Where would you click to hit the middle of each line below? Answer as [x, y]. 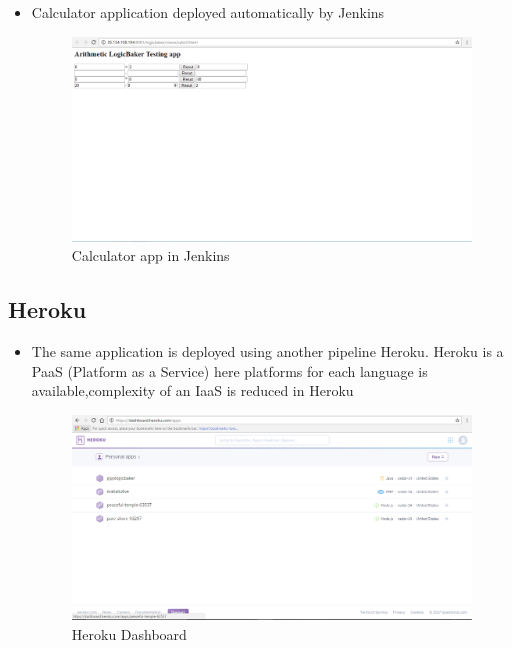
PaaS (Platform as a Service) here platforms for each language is [229, 370]
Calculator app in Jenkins [150, 255]
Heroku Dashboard [129, 633]
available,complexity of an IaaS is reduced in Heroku [192, 390]
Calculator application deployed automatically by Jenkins [208, 12]
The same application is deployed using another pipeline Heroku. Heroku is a [267, 351]
